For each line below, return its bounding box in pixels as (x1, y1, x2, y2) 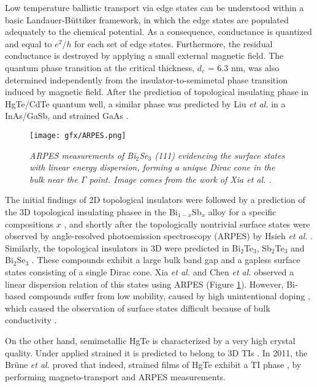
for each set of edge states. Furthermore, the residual (74, 37, 273, 50)
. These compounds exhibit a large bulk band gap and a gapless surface (31, 253, 300, 266)
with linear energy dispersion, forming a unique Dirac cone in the (29, 161, 275, 174)
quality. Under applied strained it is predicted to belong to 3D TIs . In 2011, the (5, 346, 308, 359)
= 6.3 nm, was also (207, 61, 280, 74)
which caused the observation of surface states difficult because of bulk (5, 301, 270, 314)
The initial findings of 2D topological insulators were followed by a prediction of (5, 193, 305, 206)
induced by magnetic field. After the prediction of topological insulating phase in (5, 85, 308, 98)
